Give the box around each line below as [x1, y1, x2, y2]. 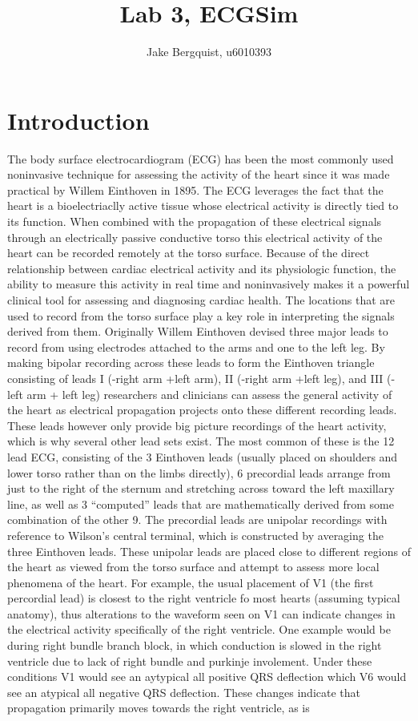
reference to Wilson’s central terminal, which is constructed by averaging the [7, 526, 384, 543]
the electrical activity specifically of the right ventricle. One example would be [7, 621, 391, 638]
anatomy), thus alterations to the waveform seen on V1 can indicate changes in [7, 605, 396, 622]
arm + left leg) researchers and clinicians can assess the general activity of [26, 385, 392, 402]
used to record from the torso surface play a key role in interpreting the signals [7, 307, 395, 324]
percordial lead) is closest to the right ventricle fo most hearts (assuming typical [7, 590, 400, 606]
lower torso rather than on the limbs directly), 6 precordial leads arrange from [7, 464, 391, 481]
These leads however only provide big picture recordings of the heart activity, [7, 417, 387, 433]
